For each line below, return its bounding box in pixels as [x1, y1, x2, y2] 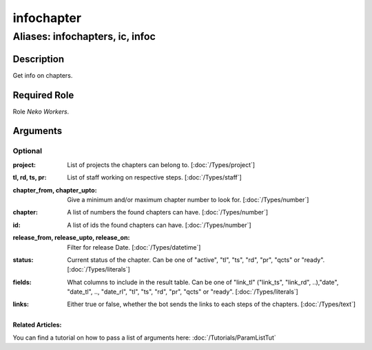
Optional [12, 146, 43, 156]
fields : [12, 278, 32, 286]
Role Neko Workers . [12, 107, 70, 116]
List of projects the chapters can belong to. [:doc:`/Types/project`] [67, 160, 255, 168]
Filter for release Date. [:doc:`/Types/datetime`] [67, 243, 201, 251]
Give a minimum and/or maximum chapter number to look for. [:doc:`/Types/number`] [67, 195, 309, 204]
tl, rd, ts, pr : [12, 173, 47, 182]
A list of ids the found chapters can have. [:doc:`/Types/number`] [67, 221, 251, 229]
